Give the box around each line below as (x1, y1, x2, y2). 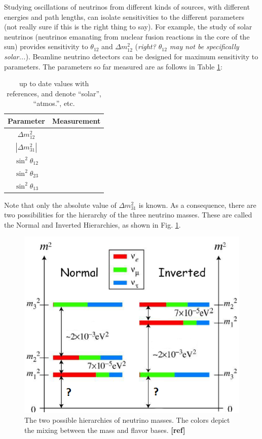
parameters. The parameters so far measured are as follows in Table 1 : (4, 61, 222, 71)
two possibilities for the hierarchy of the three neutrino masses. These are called (4, 209, 252, 220)
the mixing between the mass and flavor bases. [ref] (24, 424, 185, 435)
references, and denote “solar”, (7, 88, 101, 98)
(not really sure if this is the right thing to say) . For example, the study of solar (4, 21, 252, 32)
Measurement (52, 115, 101, 126)
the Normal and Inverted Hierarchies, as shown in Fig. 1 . (4, 219, 181, 230)
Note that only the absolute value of (4, 199, 117, 210)
